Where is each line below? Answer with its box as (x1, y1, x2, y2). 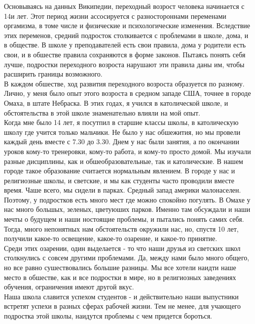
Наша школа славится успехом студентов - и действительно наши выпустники (4, 291, 239, 301)
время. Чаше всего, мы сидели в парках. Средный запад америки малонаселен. (4, 185, 241, 195)
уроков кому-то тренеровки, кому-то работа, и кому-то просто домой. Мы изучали (4, 146, 251, 156)
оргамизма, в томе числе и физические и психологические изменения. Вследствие (4, 20, 250, 31)
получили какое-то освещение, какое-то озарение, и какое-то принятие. (4, 233, 218, 243)
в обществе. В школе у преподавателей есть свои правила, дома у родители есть (4, 40, 246, 50)
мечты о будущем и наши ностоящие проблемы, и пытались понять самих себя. (4, 214, 244, 224)
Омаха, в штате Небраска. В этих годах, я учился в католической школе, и (4, 97, 228, 108)
